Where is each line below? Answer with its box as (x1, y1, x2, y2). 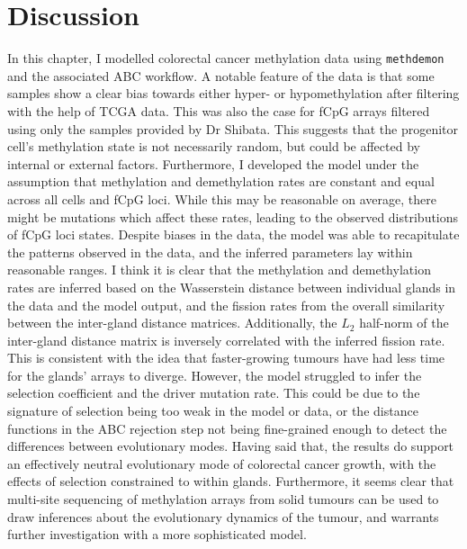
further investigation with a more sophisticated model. (7, 525, 307, 544)
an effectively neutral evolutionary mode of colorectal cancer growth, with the (7, 454, 436, 472)
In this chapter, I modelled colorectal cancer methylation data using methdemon (7, 49, 445, 67)
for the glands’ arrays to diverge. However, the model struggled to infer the (7, 365, 422, 384)
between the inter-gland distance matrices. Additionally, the (7, 313, 337, 332)
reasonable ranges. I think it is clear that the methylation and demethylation (7, 260, 431, 279)
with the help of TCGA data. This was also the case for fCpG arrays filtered (7, 101, 430, 120)
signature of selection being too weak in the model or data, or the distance (7, 401, 418, 420)
